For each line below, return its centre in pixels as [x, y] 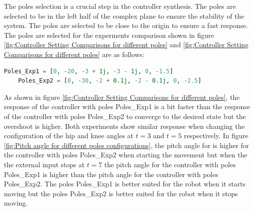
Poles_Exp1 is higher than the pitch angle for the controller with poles [111, 174]
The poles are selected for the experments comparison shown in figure [109, 35]
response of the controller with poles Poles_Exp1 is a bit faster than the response [127, 106]
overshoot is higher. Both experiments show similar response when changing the [124, 126]
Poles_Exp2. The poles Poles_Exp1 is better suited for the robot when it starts [125, 184]
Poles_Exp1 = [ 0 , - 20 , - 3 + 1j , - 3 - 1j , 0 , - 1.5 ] [89, 71]
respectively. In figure [216, 136]
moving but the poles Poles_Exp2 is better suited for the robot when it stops [121, 193]
